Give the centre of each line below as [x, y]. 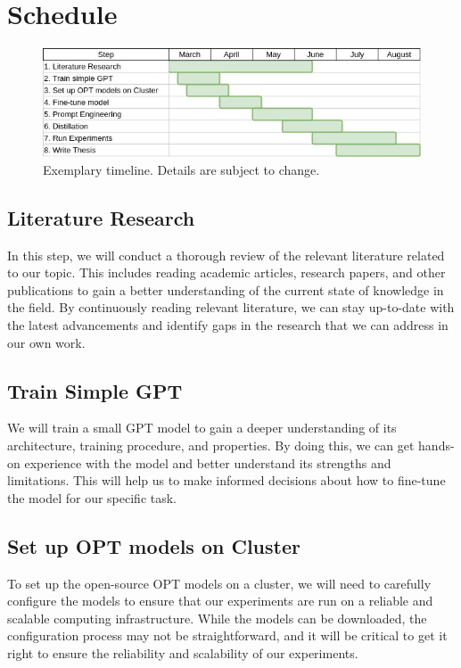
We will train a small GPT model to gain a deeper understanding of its [202, 428]
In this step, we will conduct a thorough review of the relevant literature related [226, 255]
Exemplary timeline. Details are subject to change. [181, 169]
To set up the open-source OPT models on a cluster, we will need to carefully [219, 583]
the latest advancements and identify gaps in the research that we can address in [228, 324]
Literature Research [101, 217]
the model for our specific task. [92, 497]
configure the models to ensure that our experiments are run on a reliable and [220, 601]
